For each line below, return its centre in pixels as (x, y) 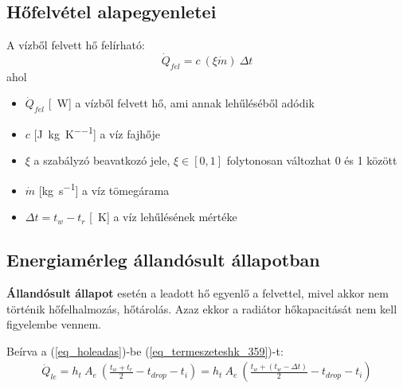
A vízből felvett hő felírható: (76, 45)
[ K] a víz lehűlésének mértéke (163, 217)
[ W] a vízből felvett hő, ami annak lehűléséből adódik (181, 103)
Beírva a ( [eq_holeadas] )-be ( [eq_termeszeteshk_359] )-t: (145, 350)
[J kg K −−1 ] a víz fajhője (97, 132)
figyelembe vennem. (54, 324)
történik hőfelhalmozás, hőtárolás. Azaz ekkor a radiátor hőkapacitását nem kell (202, 308)
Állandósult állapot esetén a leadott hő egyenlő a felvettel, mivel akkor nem (198, 293)
